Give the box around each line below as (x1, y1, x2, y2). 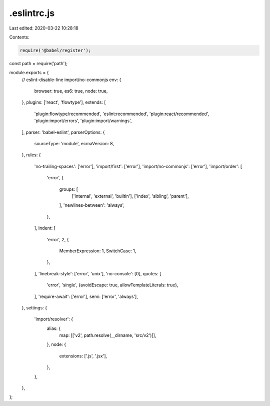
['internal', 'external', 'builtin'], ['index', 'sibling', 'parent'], (71, 193, 189, 199)
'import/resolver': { (34, 316, 73, 322)
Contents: (9, 34, 29, 40)
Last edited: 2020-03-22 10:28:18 (9, 25, 78, 31)
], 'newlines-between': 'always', (59, 202, 125, 208)
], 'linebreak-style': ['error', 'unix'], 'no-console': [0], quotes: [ (34, 270, 161, 276)
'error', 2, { (46, 236, 69, 242)
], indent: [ (34, 225, 56, 231)
